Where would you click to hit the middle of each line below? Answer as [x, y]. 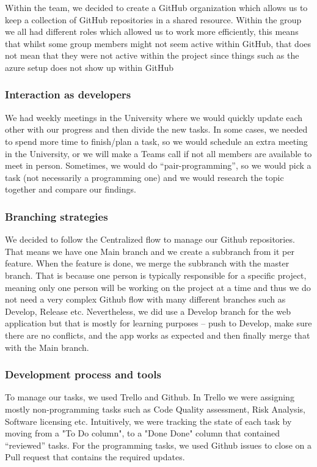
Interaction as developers [68, 94]
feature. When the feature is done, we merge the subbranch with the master [147, 263]
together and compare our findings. [71, 189]
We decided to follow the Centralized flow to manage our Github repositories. [150, 239]
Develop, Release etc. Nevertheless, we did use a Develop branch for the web [148, 311]
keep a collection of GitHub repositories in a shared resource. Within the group [153, 19]
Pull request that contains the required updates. [95, 457]
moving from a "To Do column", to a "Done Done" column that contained [143, 433]
